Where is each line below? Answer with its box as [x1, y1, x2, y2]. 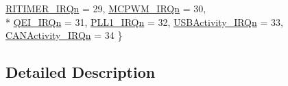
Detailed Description [5, 61, 156, 83]
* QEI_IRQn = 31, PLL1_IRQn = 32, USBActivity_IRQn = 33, [5, 14, 283, 29]
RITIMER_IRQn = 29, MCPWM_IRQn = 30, [5, 1, 206, 15]
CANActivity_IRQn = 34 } [5, 28, 123, 42]
